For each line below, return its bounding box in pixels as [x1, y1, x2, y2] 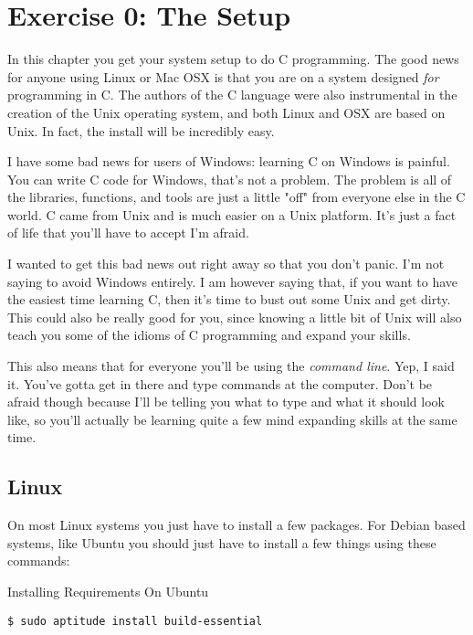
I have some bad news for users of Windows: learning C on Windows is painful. [7, 152, 450, 171]
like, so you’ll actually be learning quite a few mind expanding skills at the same [7, 409, 457, 429]
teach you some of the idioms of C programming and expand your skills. [7, 325, 411, 344]
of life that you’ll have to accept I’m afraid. [7, 223, 249, 242]
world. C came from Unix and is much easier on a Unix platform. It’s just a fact [7, 205, 457, 224]
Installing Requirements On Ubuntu [7, 581, 209, 600]
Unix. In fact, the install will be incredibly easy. [7, 121, 275, 140]
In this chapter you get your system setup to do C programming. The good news [7, 49, 459, 69]
